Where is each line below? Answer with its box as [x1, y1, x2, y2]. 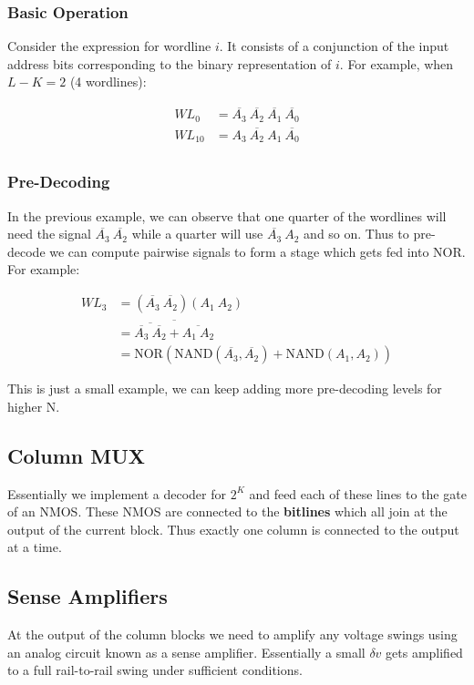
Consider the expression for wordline [7, 36, 211, 56]
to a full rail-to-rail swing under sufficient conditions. [7, 660, 303, 680]
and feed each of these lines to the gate [249, 484, 467, 503]
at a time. [7, 537, 62, 557]
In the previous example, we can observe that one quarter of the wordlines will [7, 206, 447, 225]
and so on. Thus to [304, 224, 409, 243]
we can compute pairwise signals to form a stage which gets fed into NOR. [49, 241, 466, 261]
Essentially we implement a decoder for [7, 484, 226, 503]
